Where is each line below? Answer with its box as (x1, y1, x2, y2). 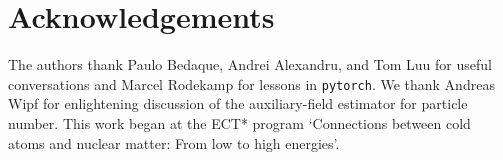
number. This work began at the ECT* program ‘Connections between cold (8, 112, 471, 133)
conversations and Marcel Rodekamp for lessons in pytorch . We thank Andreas (8, 73, 495, 94)
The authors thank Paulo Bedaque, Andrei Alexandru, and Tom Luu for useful (8, 54, 492, 75)
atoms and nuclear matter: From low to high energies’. (8, 132, 340, 153)
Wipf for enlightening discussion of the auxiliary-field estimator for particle (8, 93, 468, 114)
